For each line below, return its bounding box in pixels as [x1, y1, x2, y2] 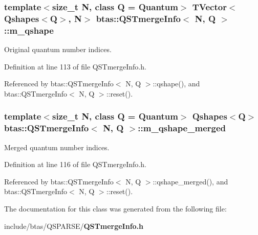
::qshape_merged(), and [153, 176, 228, 186]
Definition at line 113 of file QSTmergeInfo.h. [4, 61, 146, 72]
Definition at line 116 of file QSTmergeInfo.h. [4, 159, 146, 170]
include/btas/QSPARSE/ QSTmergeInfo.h [4, 220, 144, 231]
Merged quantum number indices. [4, 142, 110, 152]
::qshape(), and [153, 78, 200, 89]
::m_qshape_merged [138, 122, 226, 134]
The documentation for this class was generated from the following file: [4, 203, 227, 214]
